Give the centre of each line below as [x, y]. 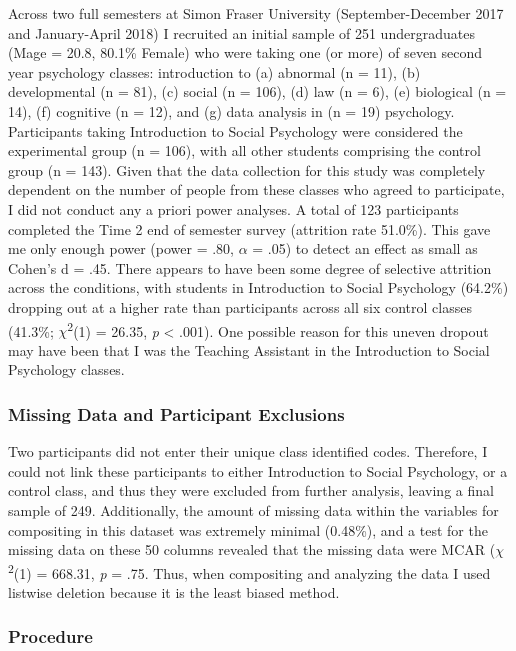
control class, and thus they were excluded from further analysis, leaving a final [251, 490]
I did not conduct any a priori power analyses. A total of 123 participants [233, 208]
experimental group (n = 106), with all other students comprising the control [244, 150]
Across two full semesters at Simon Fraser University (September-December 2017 [256, 13]
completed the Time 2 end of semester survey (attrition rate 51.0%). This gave [249, 228]
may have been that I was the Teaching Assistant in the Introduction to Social [249, 349]
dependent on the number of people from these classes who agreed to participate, [256, 189]
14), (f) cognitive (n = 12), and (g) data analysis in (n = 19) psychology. [231, 110]
